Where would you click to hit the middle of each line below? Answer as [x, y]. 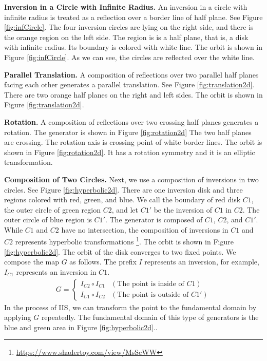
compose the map [32, 262]
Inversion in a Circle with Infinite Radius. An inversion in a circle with [126, 7]
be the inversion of [183, 209]
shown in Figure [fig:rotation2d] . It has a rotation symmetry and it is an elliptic [130, 152]
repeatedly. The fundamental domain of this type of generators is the [150, 317]
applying [18, 317]
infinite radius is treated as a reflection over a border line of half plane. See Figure [133, 17]
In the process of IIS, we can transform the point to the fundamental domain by [130, 307]
